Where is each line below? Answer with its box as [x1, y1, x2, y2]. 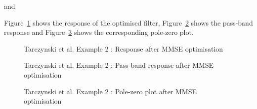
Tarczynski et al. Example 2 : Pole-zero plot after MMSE [24, 86, 197, 96]
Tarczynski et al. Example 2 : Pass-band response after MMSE [24, 60, 214, 70]
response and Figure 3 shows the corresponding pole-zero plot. [4, 27, 194, 37]
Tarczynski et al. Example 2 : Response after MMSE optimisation [24, 43, 223, 54]
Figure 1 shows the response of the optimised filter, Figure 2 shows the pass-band [4, 17, 253, 27]
